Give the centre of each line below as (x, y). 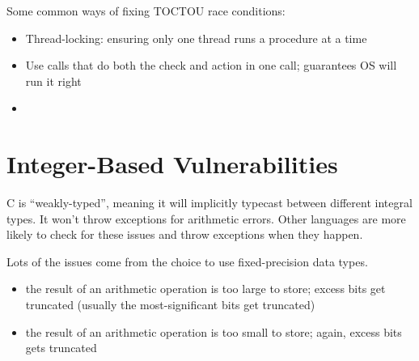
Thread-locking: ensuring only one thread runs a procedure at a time (196, 38)
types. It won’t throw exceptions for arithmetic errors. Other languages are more (206, 218)
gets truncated (61, 348)
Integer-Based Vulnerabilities (172, 164)
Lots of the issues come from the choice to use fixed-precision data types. (187, 261)
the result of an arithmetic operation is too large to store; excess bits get (205, 289)
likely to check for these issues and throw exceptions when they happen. (185, 234)
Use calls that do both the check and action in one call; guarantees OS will (211, 65)
